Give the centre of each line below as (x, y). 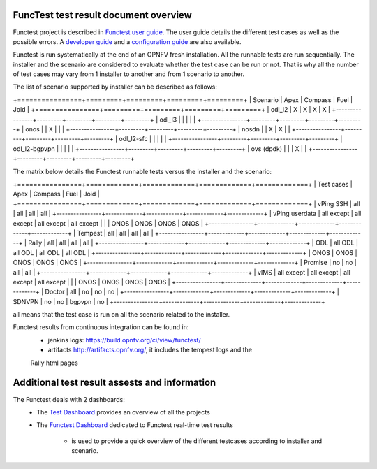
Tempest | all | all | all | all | (115, 233)
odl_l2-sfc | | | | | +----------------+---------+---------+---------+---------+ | (231, 139)
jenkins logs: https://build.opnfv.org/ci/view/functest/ (125, 340)
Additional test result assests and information (114, 383)
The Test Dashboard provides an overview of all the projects (124, 412)
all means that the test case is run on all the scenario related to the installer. (121, 315)
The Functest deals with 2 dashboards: (69, 399)
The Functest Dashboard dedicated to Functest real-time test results (135, 425)
